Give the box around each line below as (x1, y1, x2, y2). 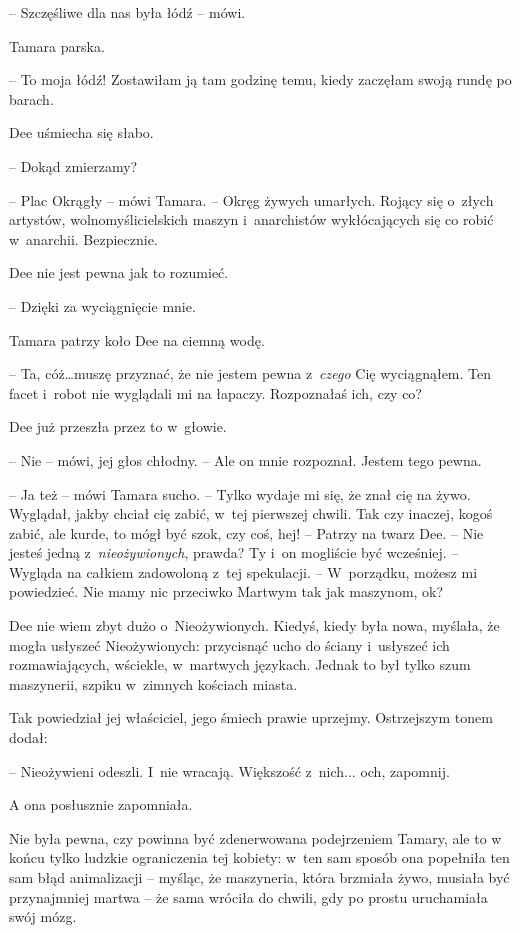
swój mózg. (9, 906, 77, 927)
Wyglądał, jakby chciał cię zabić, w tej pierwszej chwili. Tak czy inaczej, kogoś (9, 503, 493, 524)
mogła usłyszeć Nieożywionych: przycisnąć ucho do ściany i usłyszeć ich (9, 634, 450, 655)
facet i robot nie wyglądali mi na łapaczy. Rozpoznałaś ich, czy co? (9, 382, 422, 403)
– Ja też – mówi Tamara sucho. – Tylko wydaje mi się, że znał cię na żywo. (9, 483, 471, 504)
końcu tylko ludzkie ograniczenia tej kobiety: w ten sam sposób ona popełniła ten (9, 847, 510, 868)
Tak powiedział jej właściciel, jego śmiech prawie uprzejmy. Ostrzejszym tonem (9, 707, 493, 728)
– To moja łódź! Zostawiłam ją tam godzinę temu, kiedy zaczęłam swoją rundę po (9, 69, 512, 90)
